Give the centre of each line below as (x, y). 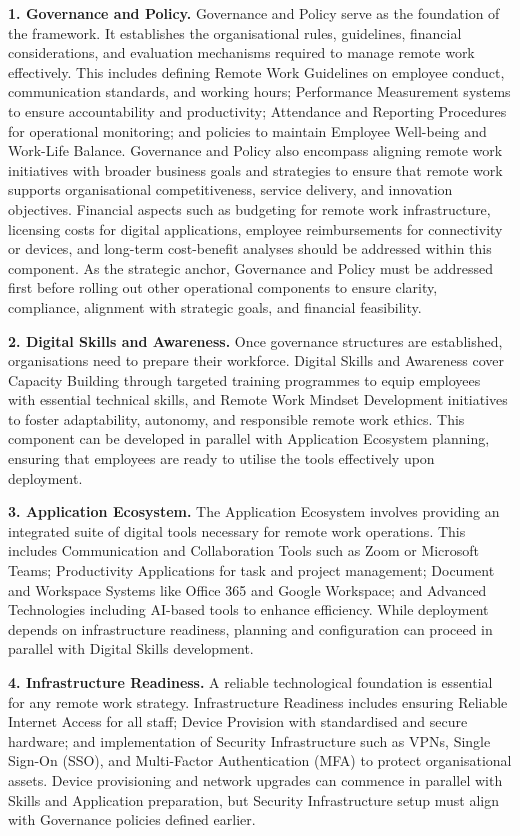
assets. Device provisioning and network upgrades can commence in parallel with (255, 779)
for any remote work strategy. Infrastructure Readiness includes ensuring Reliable (258, 701)
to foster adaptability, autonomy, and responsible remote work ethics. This (236, 418)
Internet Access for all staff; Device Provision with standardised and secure (238, 721)
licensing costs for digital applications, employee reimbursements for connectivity (255, 228)
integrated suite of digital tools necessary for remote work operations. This (237, 530)
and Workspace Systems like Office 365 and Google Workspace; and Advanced (247, 589)
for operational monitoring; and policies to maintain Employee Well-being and (247, 130)
